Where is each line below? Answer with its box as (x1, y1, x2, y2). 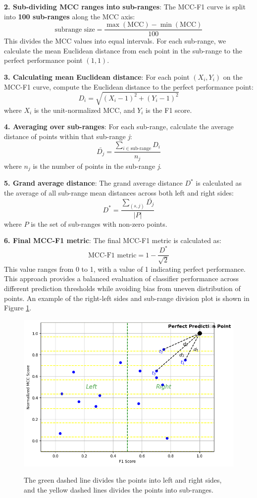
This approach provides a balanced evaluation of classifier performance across (4, 273, 239, 284)
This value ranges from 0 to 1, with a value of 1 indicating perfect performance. (4, 263, 246, 274)
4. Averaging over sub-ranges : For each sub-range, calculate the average (4, 121, 234, 132)
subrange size (54, 26, 95, 33)
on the (223, 72, 243, 82)
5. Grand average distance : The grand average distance (4, 178, 183, 188)
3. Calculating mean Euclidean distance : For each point (4, 72, 190, 82)
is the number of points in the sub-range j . (33, 160, 162, 171)
